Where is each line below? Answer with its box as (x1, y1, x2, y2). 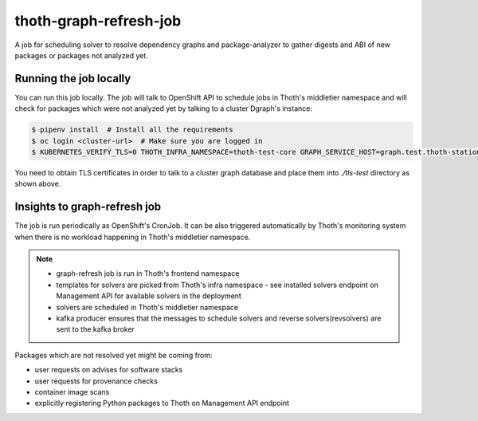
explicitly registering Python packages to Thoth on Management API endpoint (34, 399, 290, 408)
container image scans (34, 387, 110, 396)
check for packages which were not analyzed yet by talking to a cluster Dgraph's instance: (14, 104, 312, 113)
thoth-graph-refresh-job (14, 12, 182, 30)
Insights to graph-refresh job (14, 200, 162, 214)
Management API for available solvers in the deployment (56, 291, 242, 301)
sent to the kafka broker (56, 325, 135, 334)
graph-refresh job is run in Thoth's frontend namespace (56, 269, 240, 278)
